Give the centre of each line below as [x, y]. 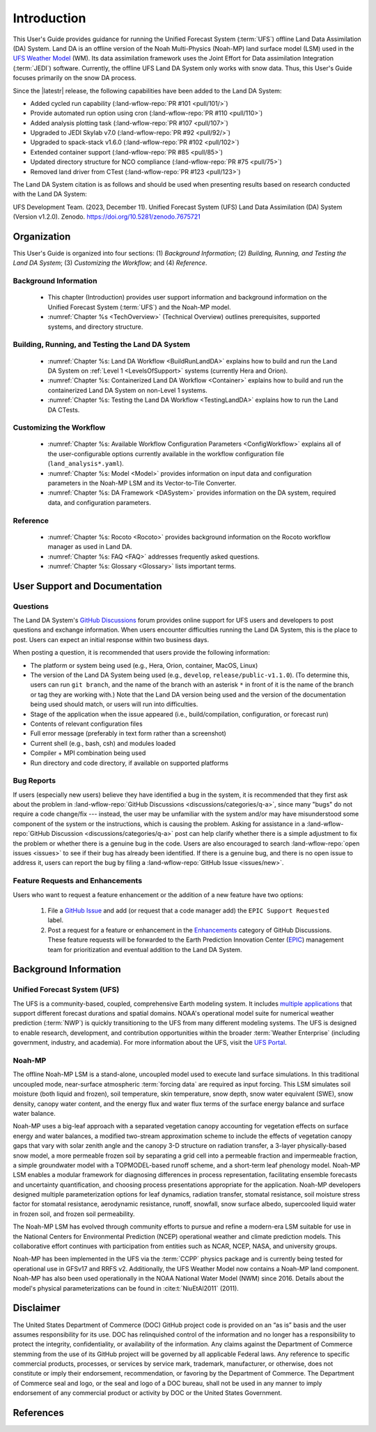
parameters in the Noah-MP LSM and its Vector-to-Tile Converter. [142, 483]
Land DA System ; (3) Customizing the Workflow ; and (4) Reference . [110, 263]
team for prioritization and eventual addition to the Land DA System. [145, 949]
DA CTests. [64, 410]
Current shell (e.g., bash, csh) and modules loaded [103, 743]
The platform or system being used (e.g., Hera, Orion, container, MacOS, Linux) [144, 665]
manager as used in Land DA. [90, 547]
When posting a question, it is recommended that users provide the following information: [141, 653]
